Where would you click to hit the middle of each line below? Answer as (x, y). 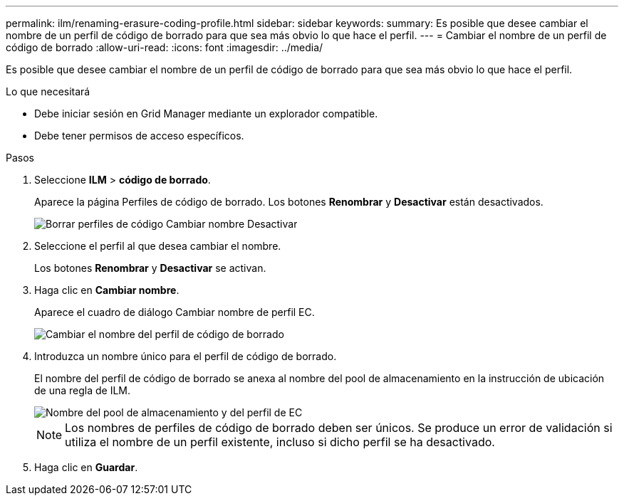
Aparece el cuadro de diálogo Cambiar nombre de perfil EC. (175, 312)
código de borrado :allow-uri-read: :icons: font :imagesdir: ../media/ (165, 47)
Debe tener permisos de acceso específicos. (139, 136)
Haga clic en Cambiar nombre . (107, 290)
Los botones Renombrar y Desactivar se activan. (150, 268)
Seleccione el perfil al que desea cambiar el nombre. (158, 246)
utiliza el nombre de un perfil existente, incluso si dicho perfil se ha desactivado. (280, 442)
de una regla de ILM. (83, 390)
